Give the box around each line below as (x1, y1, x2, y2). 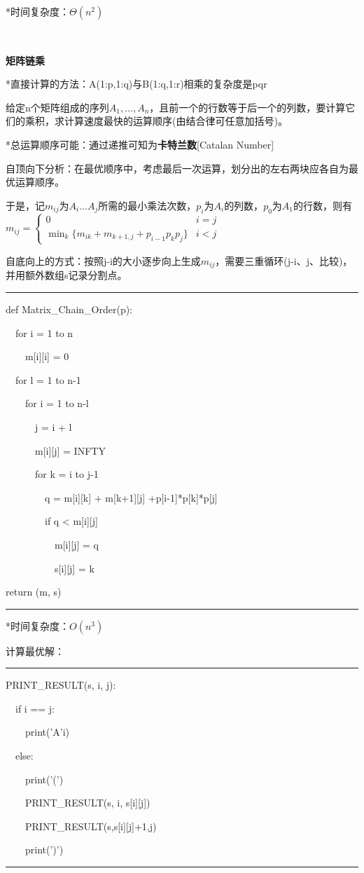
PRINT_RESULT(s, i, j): (6, 678, 116, 692)
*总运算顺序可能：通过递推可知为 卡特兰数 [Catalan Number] (6, 137, 274, 151)
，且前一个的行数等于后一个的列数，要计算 (149, 99, 346, 114)
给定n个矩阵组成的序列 (6, 99, 109, 114)
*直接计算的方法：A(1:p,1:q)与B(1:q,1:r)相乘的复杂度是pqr (6, 76, 267, 91)
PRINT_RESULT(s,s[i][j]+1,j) (24, 818, 157, 833)
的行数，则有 (293, 198, 353, 212)
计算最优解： (6, 643, 64, 658)
